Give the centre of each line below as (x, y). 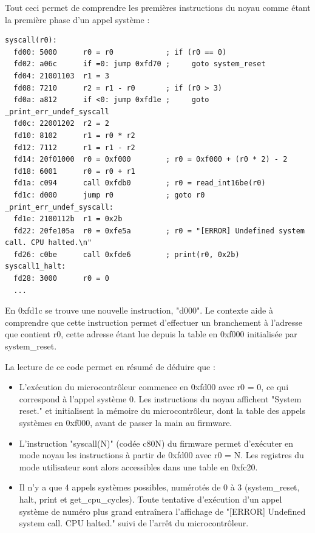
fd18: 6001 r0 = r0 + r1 (74, 171)
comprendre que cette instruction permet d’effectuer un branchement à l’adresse (154, 322)
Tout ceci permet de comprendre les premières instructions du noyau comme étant (158, 7)
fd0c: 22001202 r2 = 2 (61, 124)
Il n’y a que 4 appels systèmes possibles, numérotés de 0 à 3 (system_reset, (159, 487)
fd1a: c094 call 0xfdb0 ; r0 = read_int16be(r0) (140, 183)
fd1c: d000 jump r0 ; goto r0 (109, 195)
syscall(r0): (31, 40)
